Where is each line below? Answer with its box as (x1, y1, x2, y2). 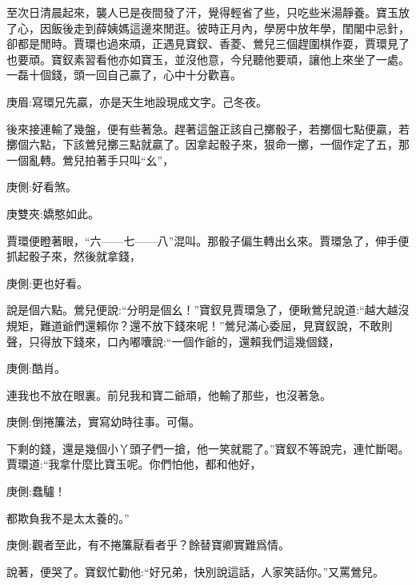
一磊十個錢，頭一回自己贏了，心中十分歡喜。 (6, 66, 242, 83)
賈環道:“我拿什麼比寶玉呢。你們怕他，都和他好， (6, 456, 262, 472)
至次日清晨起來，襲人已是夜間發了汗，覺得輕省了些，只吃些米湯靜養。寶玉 (6, 4, 398, 20)
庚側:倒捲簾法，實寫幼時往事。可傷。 (6, 413, 200, 430)
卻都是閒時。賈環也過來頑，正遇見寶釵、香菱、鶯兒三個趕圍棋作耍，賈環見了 (6, 35, 410, 52)
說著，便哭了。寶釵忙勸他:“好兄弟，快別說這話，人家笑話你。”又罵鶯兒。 (6, 563, 385, 579)
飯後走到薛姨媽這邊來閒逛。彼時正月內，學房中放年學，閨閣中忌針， (50, 19, 410, 36)
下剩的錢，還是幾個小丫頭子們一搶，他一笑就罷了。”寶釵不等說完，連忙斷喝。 (6, 440, 410, 456)
